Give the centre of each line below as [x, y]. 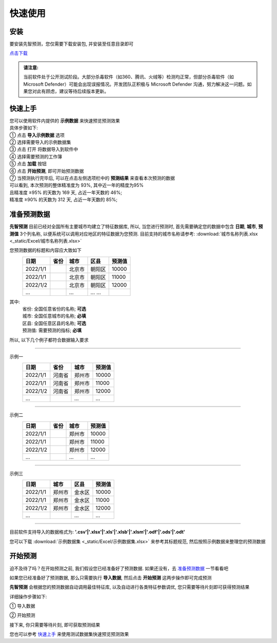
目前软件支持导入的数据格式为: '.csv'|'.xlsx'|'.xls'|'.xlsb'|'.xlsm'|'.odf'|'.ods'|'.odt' [97, 532]
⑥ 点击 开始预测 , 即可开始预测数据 [47, 171]
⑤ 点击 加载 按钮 [28, 164]
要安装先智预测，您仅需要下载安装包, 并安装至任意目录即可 [71, 44]
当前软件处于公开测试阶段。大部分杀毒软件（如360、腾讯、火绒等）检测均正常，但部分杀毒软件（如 [129, 77]
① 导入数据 [22, 606]
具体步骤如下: [24, 128]
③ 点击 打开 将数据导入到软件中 [44, 149]
